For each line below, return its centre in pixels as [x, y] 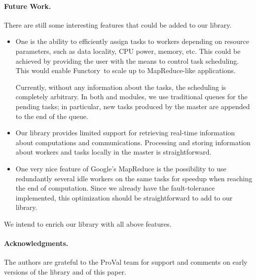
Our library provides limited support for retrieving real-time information [125, 133]
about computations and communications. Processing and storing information [133, 142]
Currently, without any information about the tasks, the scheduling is [121, 87]
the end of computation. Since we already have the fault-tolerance [115, 188]
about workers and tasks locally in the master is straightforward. [113, 152]
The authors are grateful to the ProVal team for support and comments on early [126, 262]
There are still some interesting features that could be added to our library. [118, 24]
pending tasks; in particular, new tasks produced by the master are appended [133, 106]
